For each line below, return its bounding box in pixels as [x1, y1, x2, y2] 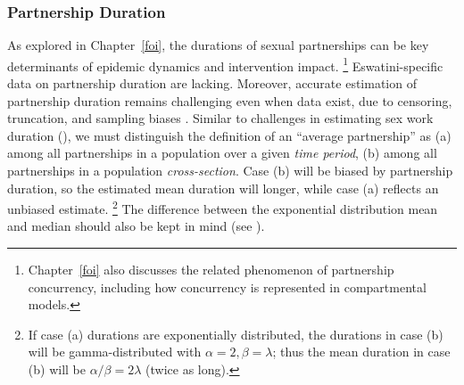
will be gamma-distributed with [28, 342, 202, 361]
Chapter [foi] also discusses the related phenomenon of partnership [28, 260, 394, 279]
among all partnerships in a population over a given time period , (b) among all [7, 143, 437, 162]
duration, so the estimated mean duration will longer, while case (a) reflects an [7, 178, 439, 197]
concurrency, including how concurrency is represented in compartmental [28, 277, 427, 296]
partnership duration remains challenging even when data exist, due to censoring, [7, 91, 452, 110]
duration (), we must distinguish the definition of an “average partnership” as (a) [7, 126, 452, 144]
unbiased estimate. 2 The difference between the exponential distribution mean [7, 197, 438, 217]
